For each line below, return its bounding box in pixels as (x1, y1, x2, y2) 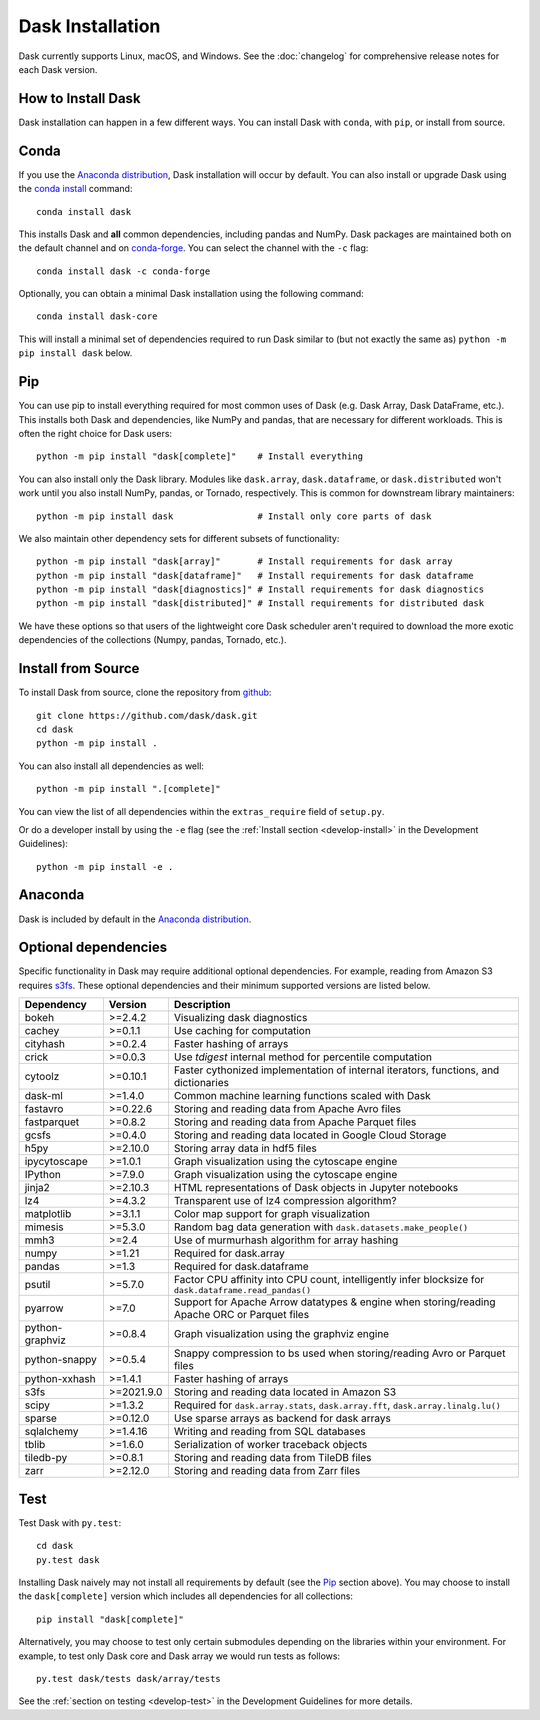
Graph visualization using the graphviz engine (173, 1327, 390, 1341)
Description (173, 998, 231, 1012)
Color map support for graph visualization (173, 1207, 370, 1221)
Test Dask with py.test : (18, 1516, 122, 1529)
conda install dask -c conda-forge (36, 265, 211, 277)
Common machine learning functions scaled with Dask (173, 1089, 431, 1103)
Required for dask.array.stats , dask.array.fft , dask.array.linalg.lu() (173, 1398, 502, 1412)
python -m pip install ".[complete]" (36, 783, 222, 795)
